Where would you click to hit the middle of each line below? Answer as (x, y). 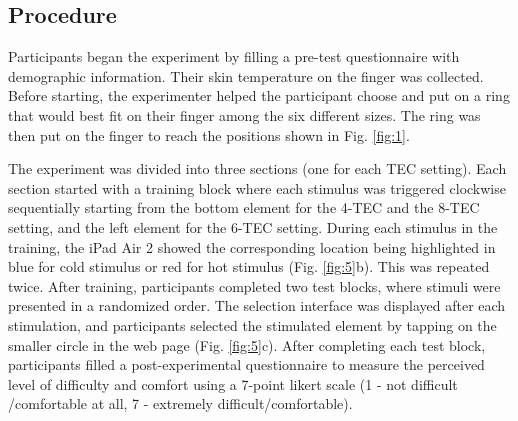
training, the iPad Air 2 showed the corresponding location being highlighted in (252, 246)
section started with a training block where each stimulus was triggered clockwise (257, 187)
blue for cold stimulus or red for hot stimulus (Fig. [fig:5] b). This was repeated (249, 266)
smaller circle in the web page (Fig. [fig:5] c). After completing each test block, (247, 344)
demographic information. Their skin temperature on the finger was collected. (246, 75)
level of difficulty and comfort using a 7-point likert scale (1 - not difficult (233, 383)
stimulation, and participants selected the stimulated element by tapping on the (252, 324)
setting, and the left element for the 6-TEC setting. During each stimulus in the (253, 226)
